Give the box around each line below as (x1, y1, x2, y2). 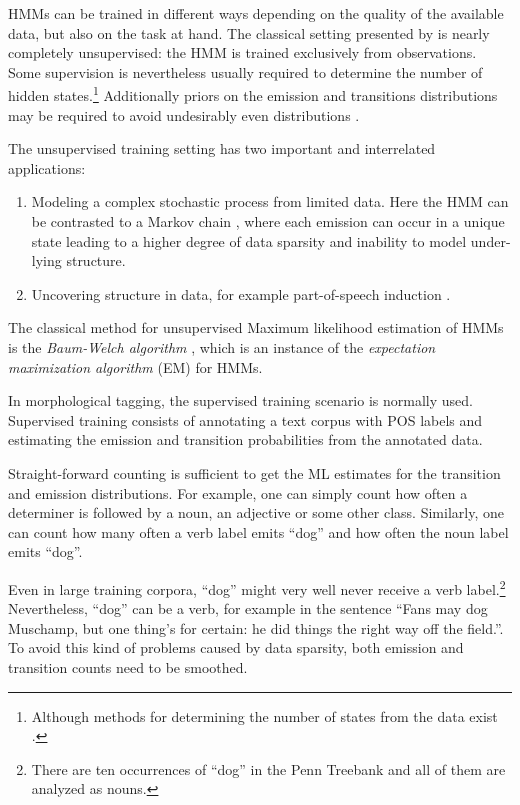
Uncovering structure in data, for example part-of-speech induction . (31, 283, 451, 304)
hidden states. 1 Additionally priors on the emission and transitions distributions (8, 82, 498, 106)
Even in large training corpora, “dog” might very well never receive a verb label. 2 (8, 575, 506, 599)
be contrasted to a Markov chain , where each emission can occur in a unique (31, 211, 505, 231)
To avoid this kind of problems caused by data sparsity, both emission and (8, 637, 464, 658)
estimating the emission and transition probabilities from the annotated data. (8, 429, 483, 450)
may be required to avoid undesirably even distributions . (8, 104, 360, 125)
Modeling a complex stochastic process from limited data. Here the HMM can (31, 191, 509, 212)
